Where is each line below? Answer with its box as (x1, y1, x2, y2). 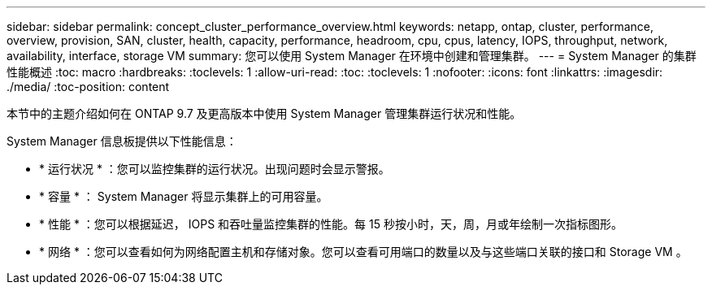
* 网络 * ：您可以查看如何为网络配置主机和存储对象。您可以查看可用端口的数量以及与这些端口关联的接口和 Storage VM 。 (39, 245, 688, 258)
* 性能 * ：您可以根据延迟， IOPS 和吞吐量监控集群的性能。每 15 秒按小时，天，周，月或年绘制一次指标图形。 (39, 217, 623, 231)
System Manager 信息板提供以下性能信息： (7, 134, 237, 148)
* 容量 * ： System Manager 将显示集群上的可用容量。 (39, 189, 328, 203)
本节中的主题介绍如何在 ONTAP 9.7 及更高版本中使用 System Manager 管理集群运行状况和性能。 (7, 106, 522, 120)
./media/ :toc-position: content (7, 80, 170, 93)
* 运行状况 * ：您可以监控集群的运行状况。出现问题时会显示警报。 (39, 162, 390, 176)
